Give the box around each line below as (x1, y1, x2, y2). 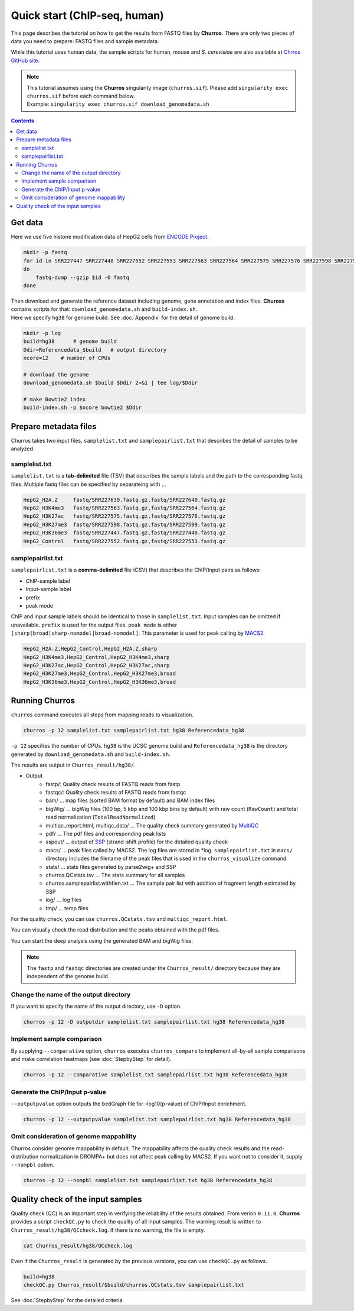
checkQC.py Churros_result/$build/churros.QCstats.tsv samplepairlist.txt (23, 1281, 245, 1288)
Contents (11, 117, 35, 124)
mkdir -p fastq (23, 249, 67, 256)
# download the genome (23, 371, 89, 378)
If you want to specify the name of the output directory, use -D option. (11, 1002, 182, 1010)
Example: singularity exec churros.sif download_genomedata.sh (27, 100, 209, 108)
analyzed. (11, 445, 35, 452)
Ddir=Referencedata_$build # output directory (23, 346, 167, 353)
